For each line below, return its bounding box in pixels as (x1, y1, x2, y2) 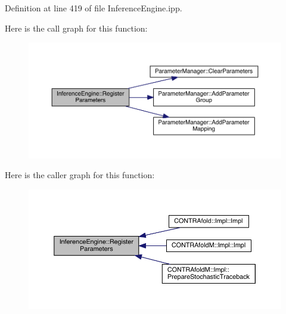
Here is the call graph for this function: (5, 21, 148, 34)
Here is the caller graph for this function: (5, 169, 155, 181)
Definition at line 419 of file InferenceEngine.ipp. (5, 2, 182, 14)
